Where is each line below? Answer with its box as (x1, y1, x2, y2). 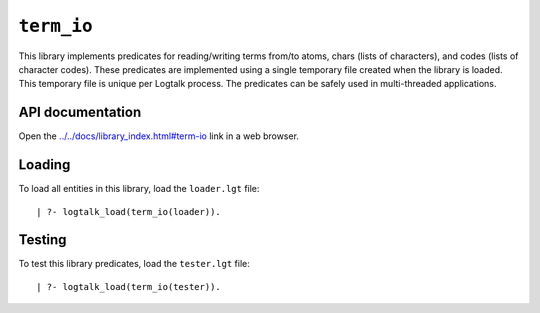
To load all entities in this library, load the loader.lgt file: (18, 183, 260, 195)
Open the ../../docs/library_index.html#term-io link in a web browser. (18, 130, 300, 142)
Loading (18, 156, 71, 174)
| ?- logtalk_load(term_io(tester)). (36, 281, 222, 292)
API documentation (18, 104, 142, 121)
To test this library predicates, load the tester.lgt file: (18, 258, 250, 270)
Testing (18, 231, 67, 249)
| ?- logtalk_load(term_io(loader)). (36, 206, 222, 217)
